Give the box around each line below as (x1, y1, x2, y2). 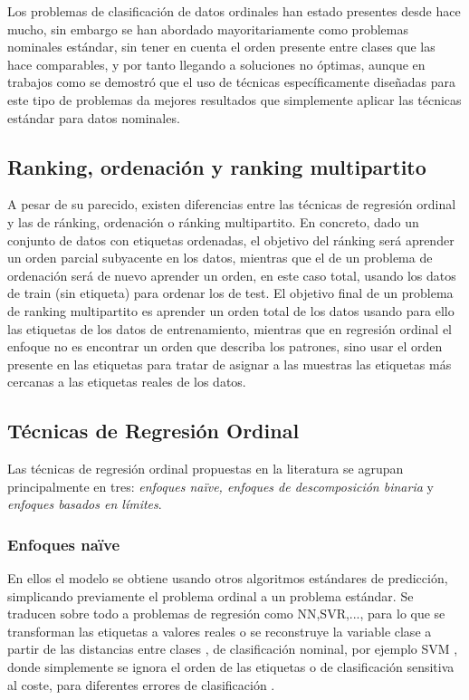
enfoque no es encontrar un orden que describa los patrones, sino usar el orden (7, 337, 443, 356)
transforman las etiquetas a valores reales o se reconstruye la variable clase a (7, 621, 432, 640)
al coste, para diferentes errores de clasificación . (7, 675, 275, 694)
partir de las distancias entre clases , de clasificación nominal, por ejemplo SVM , (7, 639, 458, 658)
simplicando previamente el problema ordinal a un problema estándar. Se (7, 586, 414, 605)
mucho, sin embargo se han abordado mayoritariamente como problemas (7, 19, 408, 38)
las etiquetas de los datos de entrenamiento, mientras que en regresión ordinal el (7, 319, 453, 338)
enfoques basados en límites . (7, 494, 162, 513)
